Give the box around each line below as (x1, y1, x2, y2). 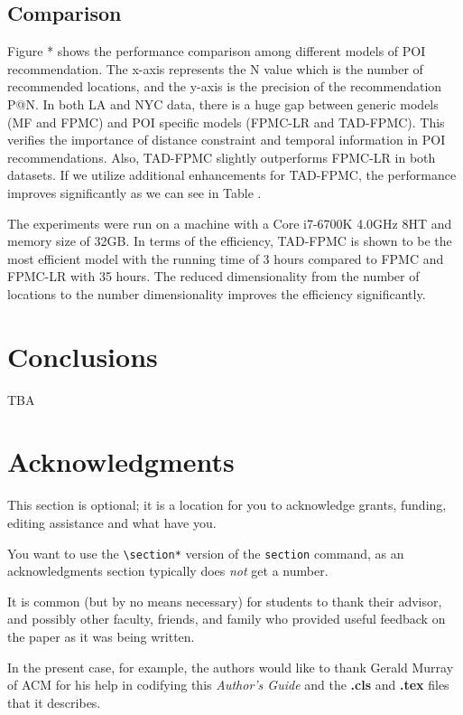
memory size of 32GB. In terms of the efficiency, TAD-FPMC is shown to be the (7, 231, 452, 250)
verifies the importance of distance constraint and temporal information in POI (7, 130, 446, 149)
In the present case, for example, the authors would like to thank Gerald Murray (7, 657, 454, 676)
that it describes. (7, 692, 101, 711)
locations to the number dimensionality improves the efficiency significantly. (7, 284, 426, 303)
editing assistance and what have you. (7, 513, 217, 532)
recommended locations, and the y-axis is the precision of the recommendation (7, 77, 442, 96)
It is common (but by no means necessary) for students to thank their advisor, (7, 591, 442, 610)
